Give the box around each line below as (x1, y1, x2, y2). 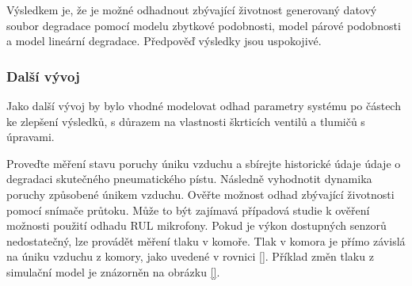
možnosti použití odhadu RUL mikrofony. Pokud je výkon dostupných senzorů (6, 217, 387, 234)
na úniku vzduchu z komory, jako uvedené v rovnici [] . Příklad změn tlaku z (6, 248, 374, 265)
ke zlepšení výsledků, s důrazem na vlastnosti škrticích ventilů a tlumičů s (6, 112, 365, 129)
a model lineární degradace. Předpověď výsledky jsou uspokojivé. (6, 32, 322, 49)
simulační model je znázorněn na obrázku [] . (6, 263, 220, 280)
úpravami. (6, 128, 55, 145)
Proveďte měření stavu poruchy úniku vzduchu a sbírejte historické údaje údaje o (6, 154, 401, 171)
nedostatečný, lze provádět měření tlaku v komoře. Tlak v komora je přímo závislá (6, 232, 406, 249)
